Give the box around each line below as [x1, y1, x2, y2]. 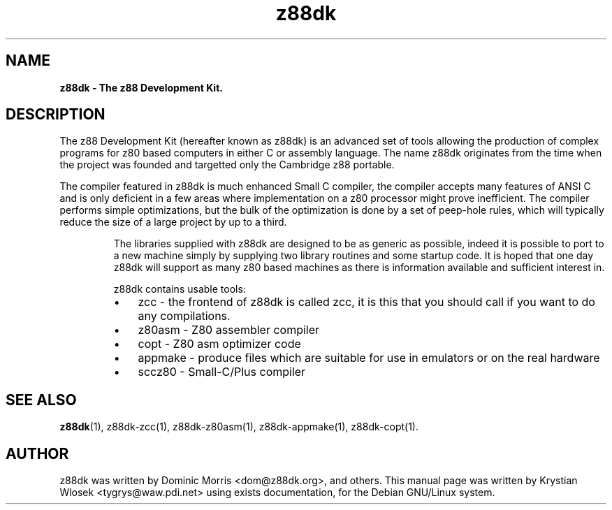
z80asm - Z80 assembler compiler [138, 323, 320, 337]
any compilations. [138, 309, 231, 323]
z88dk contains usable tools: [113, 283, 246, 296]
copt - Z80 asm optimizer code [138, 337, 301, 351]
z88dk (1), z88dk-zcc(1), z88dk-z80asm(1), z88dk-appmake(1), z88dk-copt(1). [59, 421, 418, 433]
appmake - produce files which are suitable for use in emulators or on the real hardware [138, 351, 600, 365]
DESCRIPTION [6, 105, 105, 124]
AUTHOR [6, 444, 69, 462]
